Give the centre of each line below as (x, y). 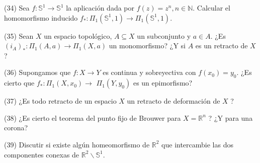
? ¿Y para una (231, 117)
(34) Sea (17, 8)
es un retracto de (222, 46)
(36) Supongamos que (37, 72)
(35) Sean (19, 35)
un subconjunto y (164, 35)
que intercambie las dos (197, 144)
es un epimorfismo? (163, 83)
